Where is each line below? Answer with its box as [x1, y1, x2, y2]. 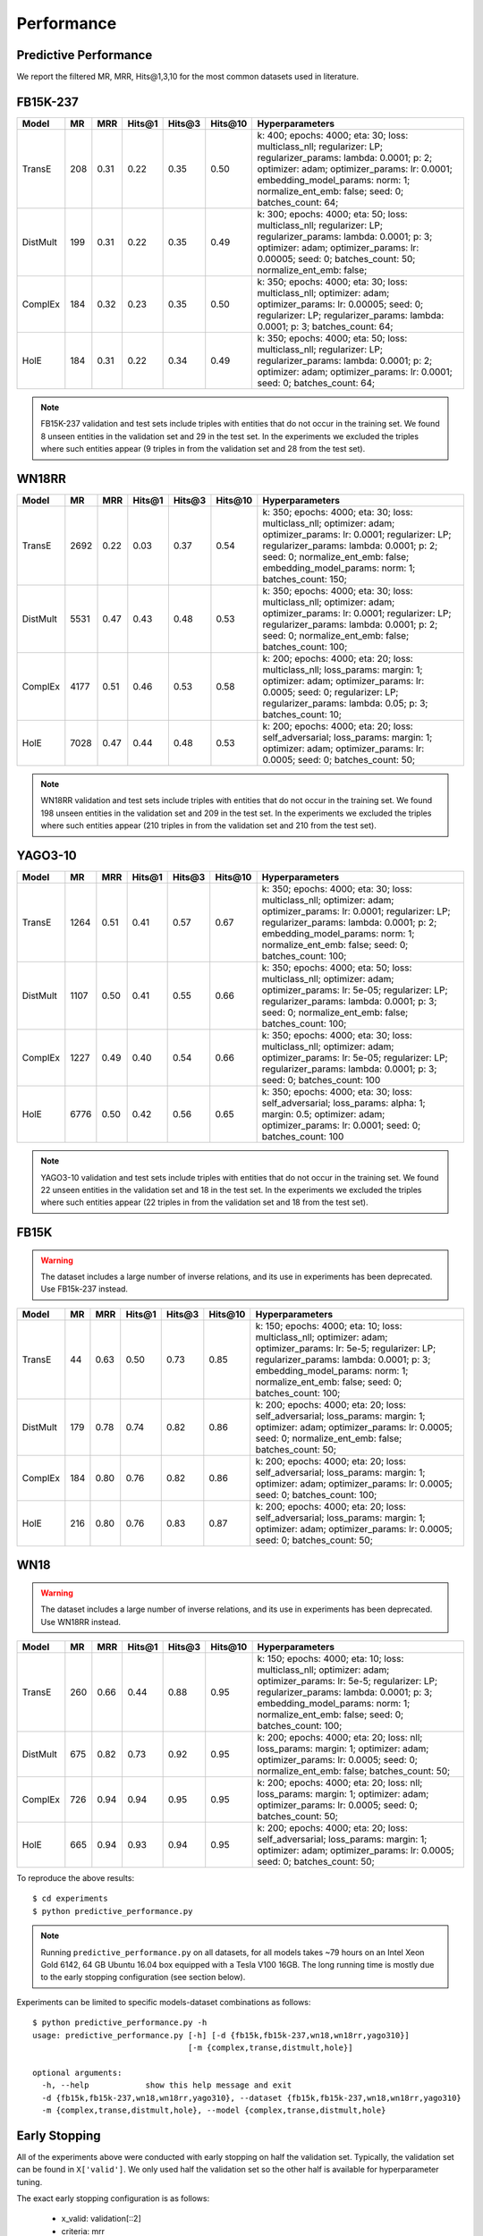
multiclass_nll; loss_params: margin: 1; [262, 664, 423, 676]
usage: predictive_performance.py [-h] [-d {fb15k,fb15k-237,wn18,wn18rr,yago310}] [32, 2030, 411, 2040]
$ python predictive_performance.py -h [32, 2018, 208, 2028]
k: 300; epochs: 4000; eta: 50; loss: [257, 208, 408, 220]
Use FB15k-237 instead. [40, 1283, 129, 1294]
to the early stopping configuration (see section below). [40, 1972, 246, 1983]
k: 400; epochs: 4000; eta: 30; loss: [257, 129, 409, 141]
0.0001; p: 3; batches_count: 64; [257, 320, 394, 333]
